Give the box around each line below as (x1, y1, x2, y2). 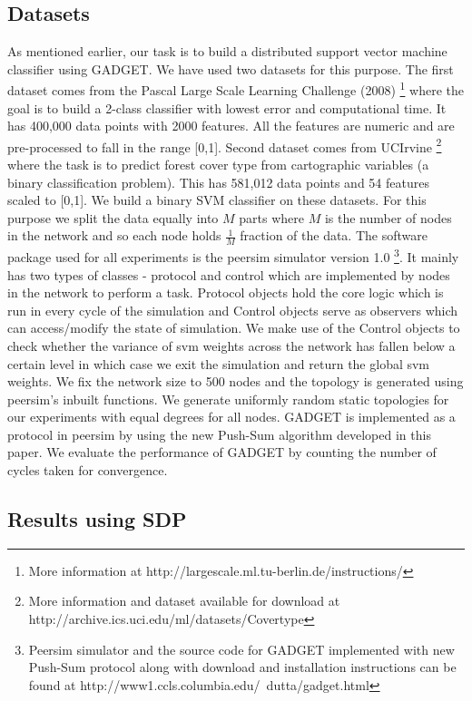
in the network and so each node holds (7, 226, 221, 245)
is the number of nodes (324, 208, 452, 227)
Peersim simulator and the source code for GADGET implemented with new (28, 639, 455, 658)
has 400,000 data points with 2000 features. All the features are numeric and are (7, 116, 455, 135)
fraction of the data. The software (240, 226, 428, 245)
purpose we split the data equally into (7, 208, 219, 227)
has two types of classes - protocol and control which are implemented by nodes (7, 265, 450, 284)
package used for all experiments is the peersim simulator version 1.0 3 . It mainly (7, 245, 459, 266)
